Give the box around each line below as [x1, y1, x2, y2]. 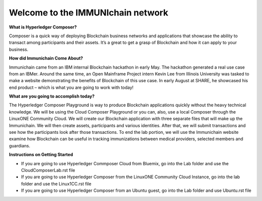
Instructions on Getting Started [9, 152, 73, 158]
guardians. [9, 143, 31, 148]
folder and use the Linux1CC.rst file [21, 181, 92, 187]
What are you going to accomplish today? [9, 93, 95, 99]
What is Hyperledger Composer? [9, 24, 77, 30]
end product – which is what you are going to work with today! [9, 85, 133, 90]
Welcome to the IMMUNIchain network [9, 7, 168, 18]
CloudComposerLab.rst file [21, 167, 75, 173]
